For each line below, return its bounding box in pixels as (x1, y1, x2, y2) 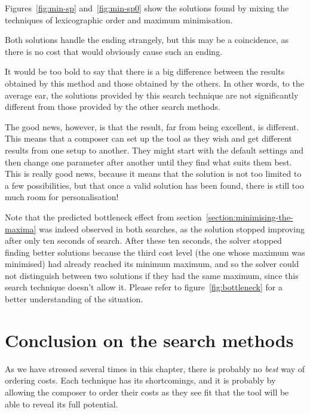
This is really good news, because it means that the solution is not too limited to (5, 167, 302, 180)
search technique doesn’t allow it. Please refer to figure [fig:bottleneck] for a (5, 281, 283, 293)
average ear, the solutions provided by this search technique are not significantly (5, 88, 299, 101)
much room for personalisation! (5, 191, 119, 203)
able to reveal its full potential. (5, 397, 118, 410)
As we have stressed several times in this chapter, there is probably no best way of (5, 362, 305, 375)
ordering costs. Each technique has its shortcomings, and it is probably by (5, 374, 276, 387)
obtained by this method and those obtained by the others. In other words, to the (5, 76, 304, 89)
